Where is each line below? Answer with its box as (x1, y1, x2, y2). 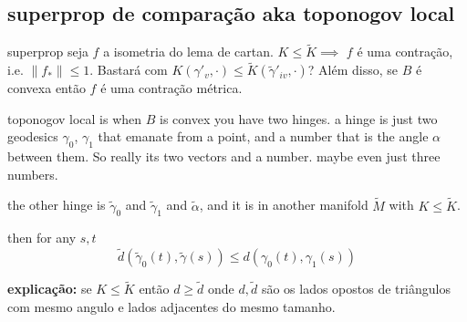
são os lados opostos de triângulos (261, 279, 451, 298)
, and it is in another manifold (199, 195, 368, 214)
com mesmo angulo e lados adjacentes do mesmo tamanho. (7, 297, 336, 317)
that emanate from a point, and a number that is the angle (98, 127, 429, 146)
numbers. (7, 164, 58, 183)
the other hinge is (7, 195, 106, 214)
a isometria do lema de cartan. (103, 42, 274, 61)
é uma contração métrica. (100, 78, 243, 98)
